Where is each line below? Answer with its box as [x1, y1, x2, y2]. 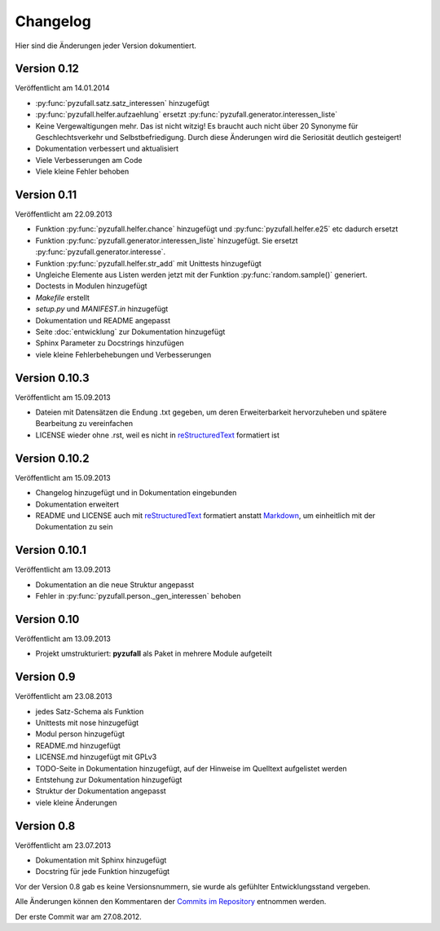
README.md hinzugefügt [35, 740, 121, 750]
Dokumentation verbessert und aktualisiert [35, 143, 179, 154]
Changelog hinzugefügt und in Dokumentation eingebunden [35, 488, 237, 498]
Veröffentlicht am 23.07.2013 [15, 840, 112, 850]
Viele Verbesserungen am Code [35, 155, 143, 165]
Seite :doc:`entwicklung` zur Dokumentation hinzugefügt [35, 327, 226, 336]
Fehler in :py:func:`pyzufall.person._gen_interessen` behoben [35, 591, 241, 601]
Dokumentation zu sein [35, 522, 113, 532]
